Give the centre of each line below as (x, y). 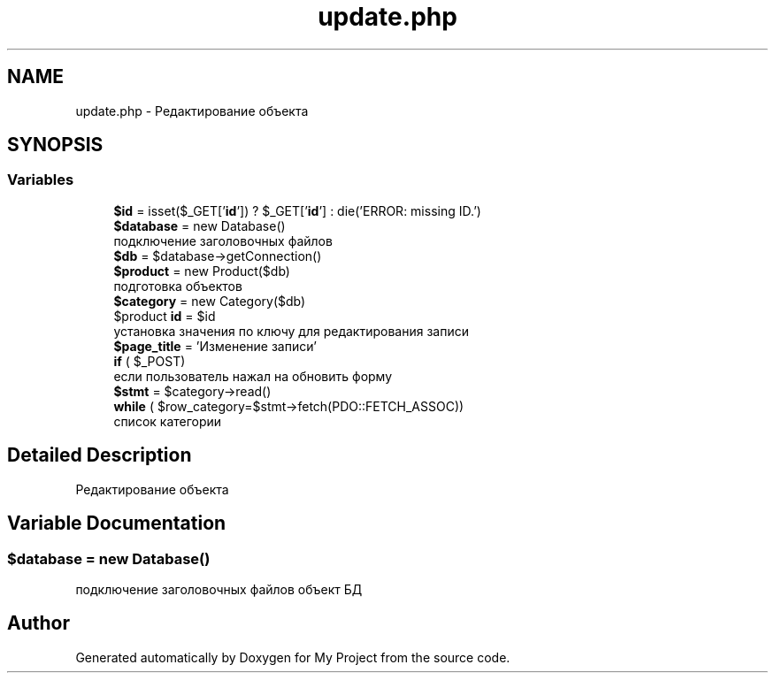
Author (38, 623)
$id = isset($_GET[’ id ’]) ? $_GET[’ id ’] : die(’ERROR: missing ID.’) (297, 210)
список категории (168, 421)
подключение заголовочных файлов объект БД (219, 589)
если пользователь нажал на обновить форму (253, 376)
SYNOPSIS (55, 145)
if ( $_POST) (150, 361)
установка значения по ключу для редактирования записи (291, 331)
